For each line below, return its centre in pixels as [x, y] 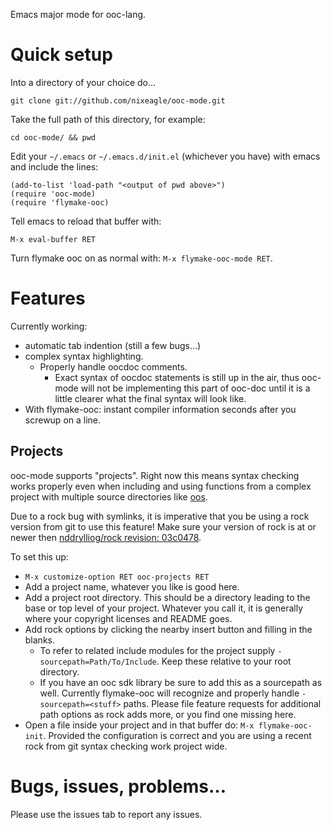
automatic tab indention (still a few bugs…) [113, 345]
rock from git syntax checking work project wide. [126, 746]
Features [48, 298]
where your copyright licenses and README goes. [128, 618]
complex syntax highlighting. [84, 356]
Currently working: [49, 326]
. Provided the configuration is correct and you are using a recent [177, 735]
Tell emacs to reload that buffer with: [86, 221]
